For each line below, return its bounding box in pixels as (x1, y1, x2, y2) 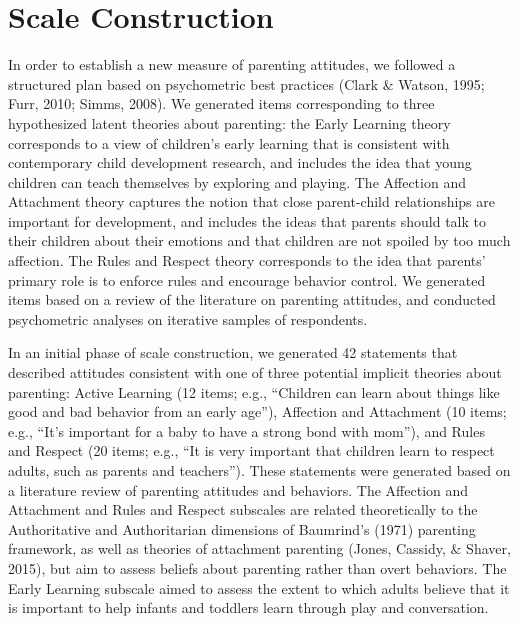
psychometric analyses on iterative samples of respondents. (8, 308, 368, 329)
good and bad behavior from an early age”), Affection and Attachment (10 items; (8, 401, 507, 422)
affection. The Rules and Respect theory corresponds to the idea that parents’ (8, 250, 486, 271)
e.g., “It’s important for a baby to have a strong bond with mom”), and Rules (8, 420, 485, 441)
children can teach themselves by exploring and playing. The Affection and (8, 171, 466, 192)
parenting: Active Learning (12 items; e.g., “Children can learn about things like (8, 381, 500, 402)
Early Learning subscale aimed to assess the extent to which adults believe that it (8, 577, 510, 598)
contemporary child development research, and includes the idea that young (8, 152, 472, 173)
